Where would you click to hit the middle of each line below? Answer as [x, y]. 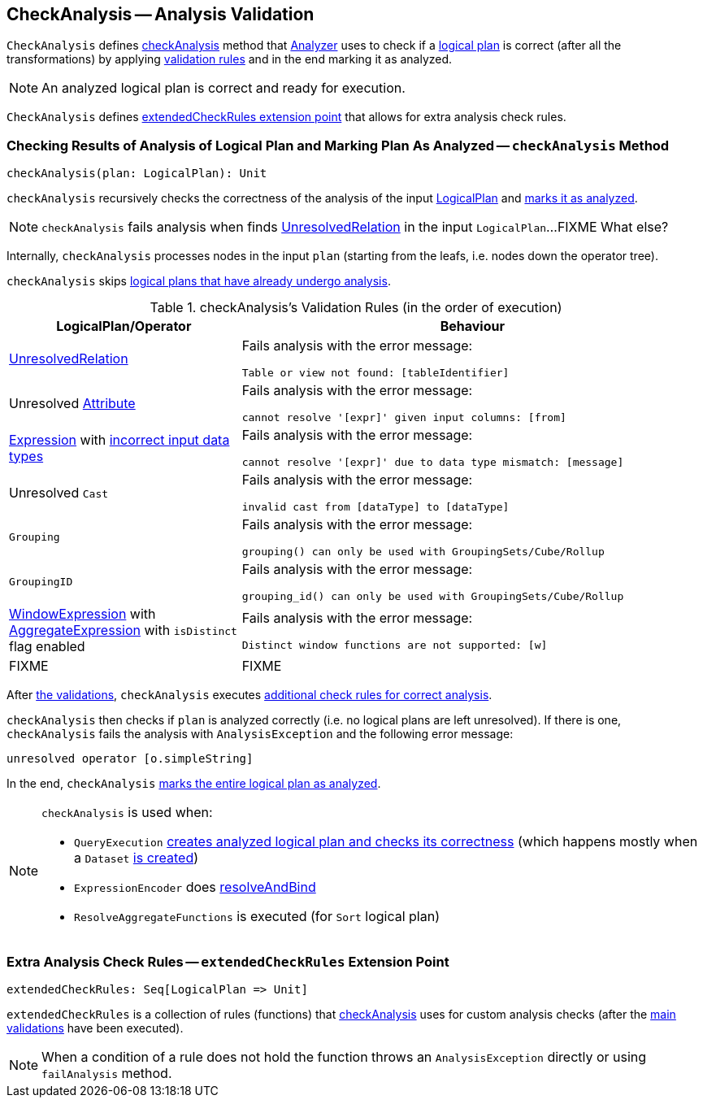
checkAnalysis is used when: [127, 813]
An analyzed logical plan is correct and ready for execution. [223, 88]
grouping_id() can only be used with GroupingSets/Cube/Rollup [433, 597]
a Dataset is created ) [137, 858]
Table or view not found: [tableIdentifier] [375, 373]
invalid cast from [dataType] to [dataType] [375, 507]
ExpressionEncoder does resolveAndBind [195, 887]
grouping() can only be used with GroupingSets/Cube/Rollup [423, 552]
